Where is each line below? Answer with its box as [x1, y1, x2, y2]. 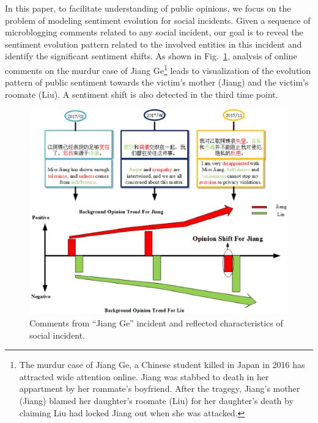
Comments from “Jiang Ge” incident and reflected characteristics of [29, 317, 283, 329]
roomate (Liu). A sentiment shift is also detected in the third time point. [5, 87, 278, 100]
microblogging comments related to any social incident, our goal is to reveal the [5, 26, 303, 39]
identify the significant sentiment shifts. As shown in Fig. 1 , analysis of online [5, 50, 297, 62]
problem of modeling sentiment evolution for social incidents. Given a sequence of [5, 13, 311, 26]
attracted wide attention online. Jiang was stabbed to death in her [19, 370, 269, 383]
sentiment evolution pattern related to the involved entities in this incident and [5, 37, 302, 50]
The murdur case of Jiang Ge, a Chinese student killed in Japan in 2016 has [19, 358, 305, 371]
